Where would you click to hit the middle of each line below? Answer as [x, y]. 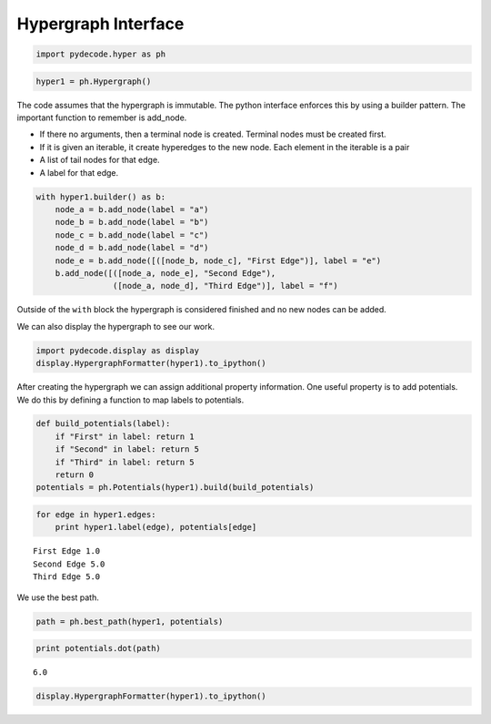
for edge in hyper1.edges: [96, 515]
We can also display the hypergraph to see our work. [116, 326]
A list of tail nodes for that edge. [100, 160]
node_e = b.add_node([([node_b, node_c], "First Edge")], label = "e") [218, 260]
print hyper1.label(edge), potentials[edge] [156, 527]
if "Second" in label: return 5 [127, 449]
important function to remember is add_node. [102, 117]
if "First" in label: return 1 [125, 436]
